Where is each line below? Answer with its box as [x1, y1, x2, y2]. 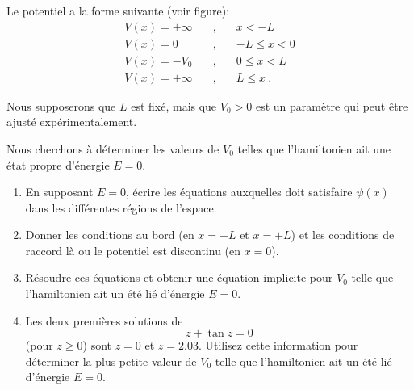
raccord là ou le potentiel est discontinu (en [25, 241, 241, 258]
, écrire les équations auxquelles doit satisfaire [126, 183, 353, 200]
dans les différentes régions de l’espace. [25, 199, 217, 216]
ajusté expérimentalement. [6, 113, 137, 130]
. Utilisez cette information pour [198, 337, 358, 354]
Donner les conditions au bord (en [25, 226, 194, 243]
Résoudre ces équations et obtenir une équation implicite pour [25, 269, 333, 286]
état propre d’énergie [6, 156, 110, 173]
